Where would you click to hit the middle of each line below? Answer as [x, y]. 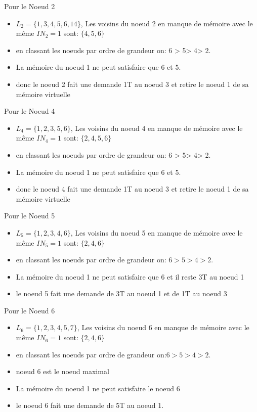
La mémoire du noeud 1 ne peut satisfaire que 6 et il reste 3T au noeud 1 [130, 276]
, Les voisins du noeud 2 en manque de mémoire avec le [167, 23]
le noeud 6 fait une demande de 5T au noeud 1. [90, 405]
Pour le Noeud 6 [30, 310]
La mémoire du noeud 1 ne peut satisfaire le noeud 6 [98, 388]
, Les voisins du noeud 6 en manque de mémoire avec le [163, 327]
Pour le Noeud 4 [30, 111]
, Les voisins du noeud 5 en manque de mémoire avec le [157, 232]
